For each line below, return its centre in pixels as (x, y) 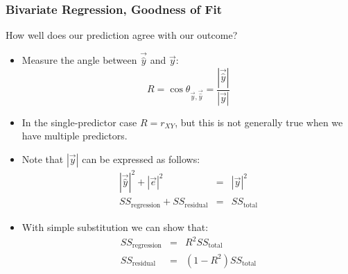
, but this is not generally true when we (259, 122)
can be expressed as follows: (141, 159)
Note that (43, 159)
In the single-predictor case (79, 122)
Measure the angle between (79, 60)
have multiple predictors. (75, 136)
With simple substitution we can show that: (115, 226)
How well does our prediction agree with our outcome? (122, 35)
